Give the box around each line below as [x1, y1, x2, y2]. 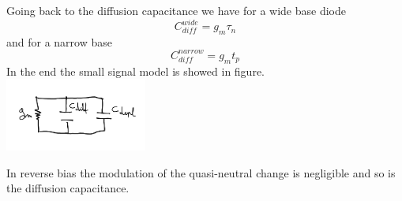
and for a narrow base [6, 33, 112, 50]
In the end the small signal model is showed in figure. [6, 62, 265, 79]
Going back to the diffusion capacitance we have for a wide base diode [6, 2, 346, 18]
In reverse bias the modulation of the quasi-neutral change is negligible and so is [6, 164, 396, 181]
